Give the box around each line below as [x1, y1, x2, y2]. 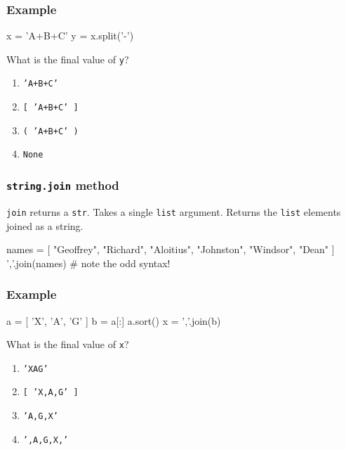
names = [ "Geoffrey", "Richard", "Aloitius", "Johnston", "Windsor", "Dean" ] [6, 242, 335, 257]
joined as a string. [6, 218, 84, 233]
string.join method [6, 176, 119, 194]
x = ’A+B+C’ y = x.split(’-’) [6, 28, 134, 43]
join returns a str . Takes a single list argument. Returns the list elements [6, 204, 341, 219]
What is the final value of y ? [6, 51, 129, 66]
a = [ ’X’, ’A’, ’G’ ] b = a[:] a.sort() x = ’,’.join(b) [6, 313, 221, 328]
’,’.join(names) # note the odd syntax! [6, 255, 171, 270]
